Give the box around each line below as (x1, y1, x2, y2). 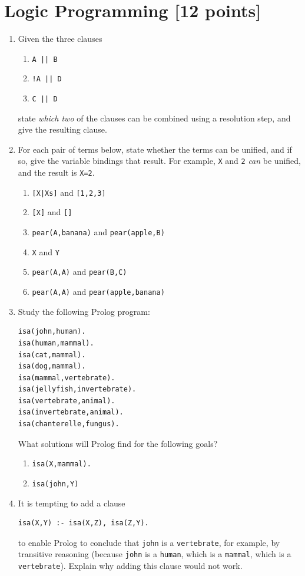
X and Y (32, 245, 59, 258)
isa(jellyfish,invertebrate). (18, 385, 137, 394)
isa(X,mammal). (32, 460, 91, 469)
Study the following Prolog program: (18, 305, 150, 317)
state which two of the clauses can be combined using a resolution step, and (18, 111, 291, 124)
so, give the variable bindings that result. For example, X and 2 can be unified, (18, 154, 301, 167)
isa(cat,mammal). (18, 350, 86, 359)
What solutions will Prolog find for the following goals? (18, 437, 218, 449)
